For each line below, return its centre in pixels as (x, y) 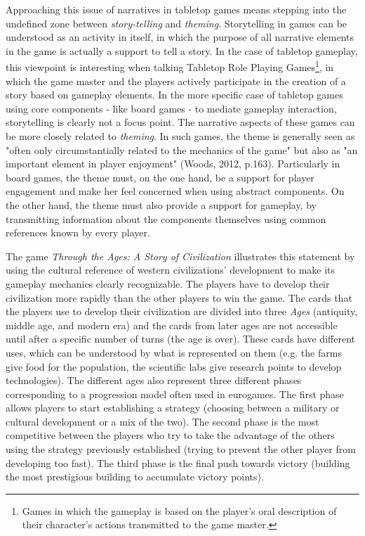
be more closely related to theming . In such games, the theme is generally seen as (180, 136)
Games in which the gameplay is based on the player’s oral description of (179, 510)
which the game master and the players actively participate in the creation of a (176, 81)
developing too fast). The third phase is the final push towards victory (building (178, 462)
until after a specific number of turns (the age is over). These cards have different (180, 339)
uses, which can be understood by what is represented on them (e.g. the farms (174, 352)
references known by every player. (78, 232)
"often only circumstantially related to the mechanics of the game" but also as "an (182, 149)
